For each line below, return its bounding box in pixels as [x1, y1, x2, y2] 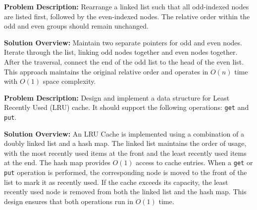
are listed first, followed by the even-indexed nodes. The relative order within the [4, 11, 250, 21]
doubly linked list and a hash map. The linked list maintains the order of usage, [4, 138, 247, 148]
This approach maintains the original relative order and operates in [4, 66, 208, 76]
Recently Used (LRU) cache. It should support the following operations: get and [4, 102, 249, 112]
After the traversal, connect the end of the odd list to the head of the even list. [4, 56, 244, 67]
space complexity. [43, 76, 96, 86]
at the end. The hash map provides [4, 157, 110, 168]
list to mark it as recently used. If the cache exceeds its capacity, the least [4, 176, 228, 187]
